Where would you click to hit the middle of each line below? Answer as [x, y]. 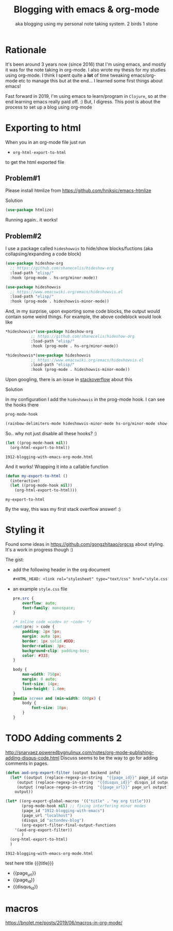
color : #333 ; [36, 656]
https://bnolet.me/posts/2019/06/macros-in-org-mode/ [64, 923]
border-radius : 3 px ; [44, 646]
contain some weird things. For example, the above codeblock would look [83, 317]
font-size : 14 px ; [41, 684]
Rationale [26, 50]
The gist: [15, 560]
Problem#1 [23, 178]
